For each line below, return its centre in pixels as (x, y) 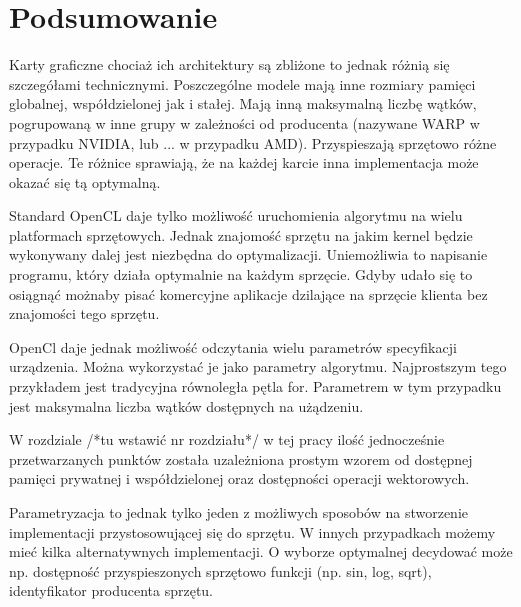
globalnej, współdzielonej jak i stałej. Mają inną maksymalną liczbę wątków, (243, 103)
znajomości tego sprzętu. (84, 313)
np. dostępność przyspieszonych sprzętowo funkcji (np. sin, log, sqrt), (220, 570)
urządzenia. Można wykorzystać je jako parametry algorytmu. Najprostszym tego (258, 366)
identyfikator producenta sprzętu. (111, 590)
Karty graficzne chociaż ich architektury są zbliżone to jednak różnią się (229, 64)
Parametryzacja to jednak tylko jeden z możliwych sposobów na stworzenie (239, 512)
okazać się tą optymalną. (85, 181)
